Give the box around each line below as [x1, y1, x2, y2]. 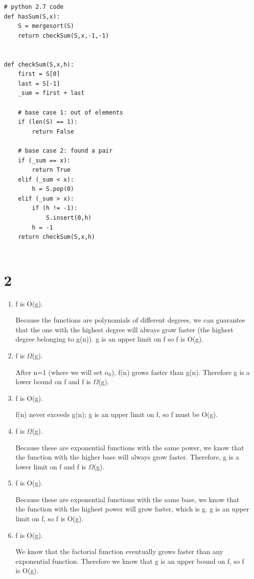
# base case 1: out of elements [18, 109, 123, 116]
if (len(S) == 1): [18, 118, 78, 126]
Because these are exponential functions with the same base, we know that [15, 494, 239, 504]
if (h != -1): [32, 205, 78, 212]
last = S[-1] [18, 80, 60, 87]
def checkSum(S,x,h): [4, 61, 74, 68]
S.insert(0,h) [46, 214, 92, 222]
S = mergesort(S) [18, 23, 74, 30]
